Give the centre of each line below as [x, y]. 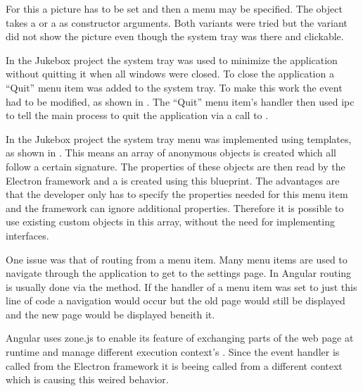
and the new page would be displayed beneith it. [110, 314]
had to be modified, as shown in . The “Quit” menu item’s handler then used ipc [180, 101]
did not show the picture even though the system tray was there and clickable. [175, 36]
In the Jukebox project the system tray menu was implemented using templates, [179, 138]
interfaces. [27, 235]
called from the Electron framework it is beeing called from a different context [174, 365]
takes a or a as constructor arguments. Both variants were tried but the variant [177, 22]
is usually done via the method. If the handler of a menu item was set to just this [181, 286]
